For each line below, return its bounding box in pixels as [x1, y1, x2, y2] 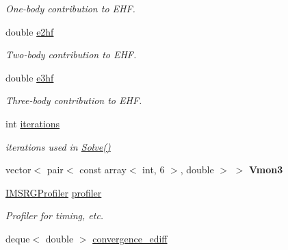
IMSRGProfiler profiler [5, 185, 102, 199]
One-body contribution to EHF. [5, 1, 135, 15]
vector [5, 162, 31, 177]
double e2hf [5, 24, 54, 38]
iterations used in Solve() [5, 139, 111, 153]
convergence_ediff [92, 231, 168, 245]
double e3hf [5, 70, 54, 84]
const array [79, 162, 127, 177]
